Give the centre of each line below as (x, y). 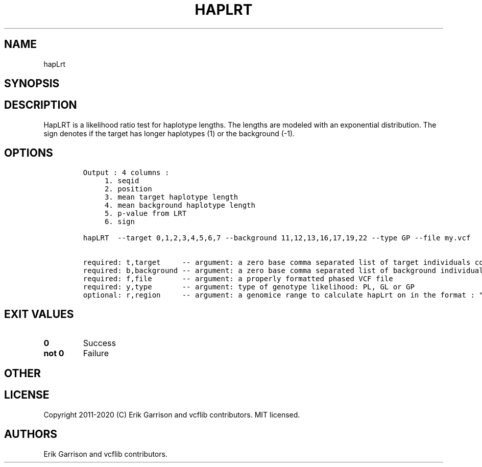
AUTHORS (31, 434)
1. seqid (122, 180)
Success (100, 343)
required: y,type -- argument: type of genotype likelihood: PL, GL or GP (249, 287)
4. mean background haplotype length (180, 205)
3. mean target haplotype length (171, 197)
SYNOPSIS (32, 84)
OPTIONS (29, 153)
